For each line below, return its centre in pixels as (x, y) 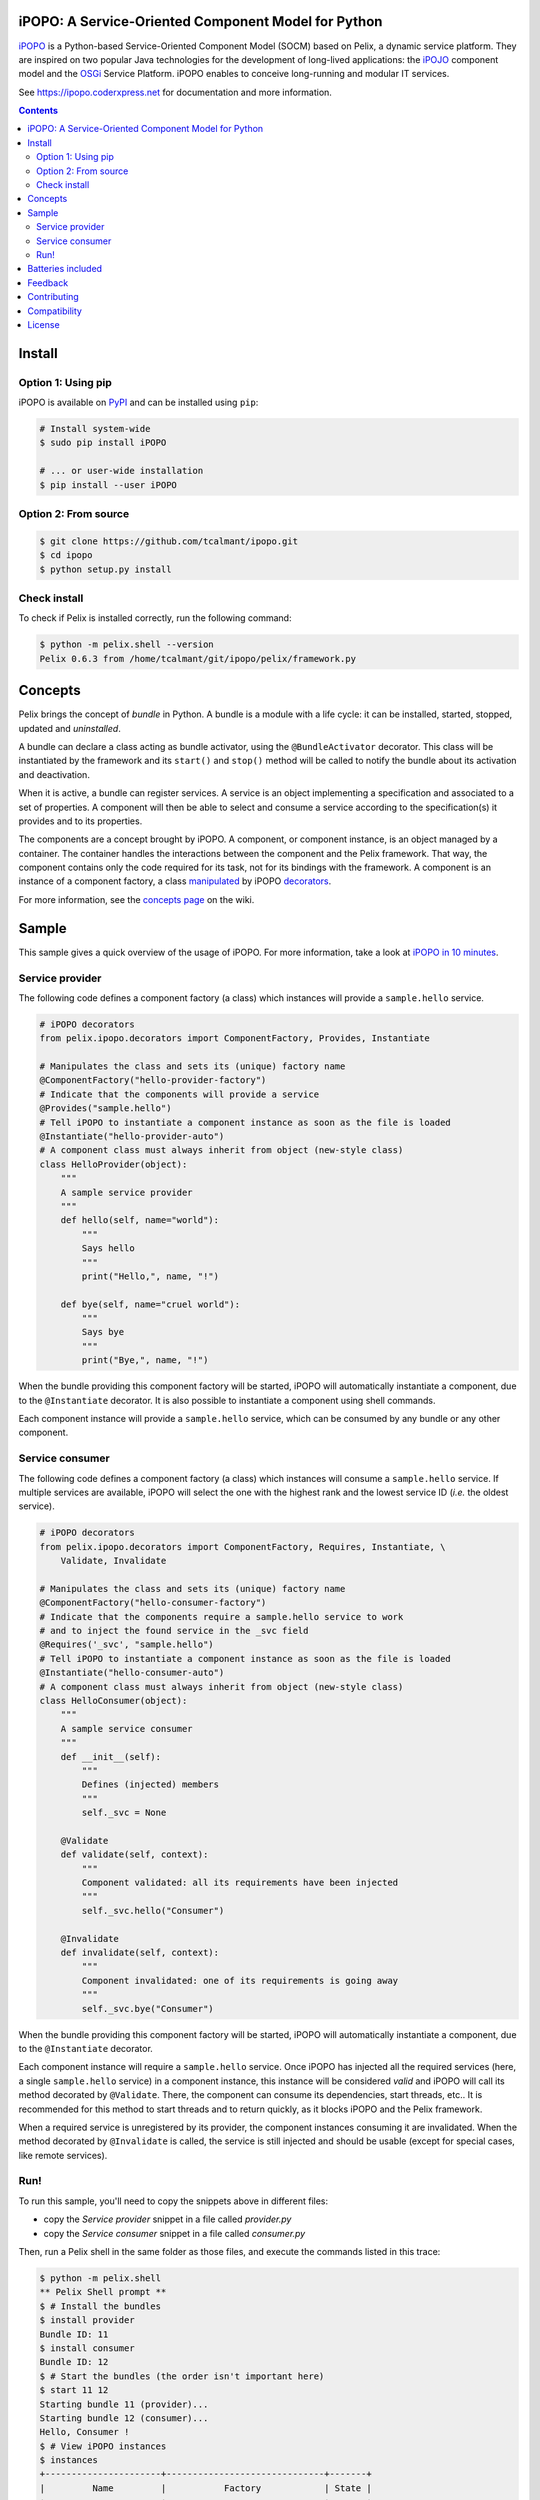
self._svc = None (124, 1813)
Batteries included (65, 269)
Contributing (53, 297)
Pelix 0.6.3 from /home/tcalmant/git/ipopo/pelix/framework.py (198, 658)
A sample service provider (127, 1192)
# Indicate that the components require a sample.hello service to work (221, 1616)
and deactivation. (54, 774)
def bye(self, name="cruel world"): (150, 1304)
